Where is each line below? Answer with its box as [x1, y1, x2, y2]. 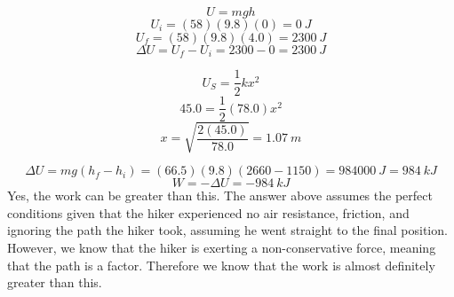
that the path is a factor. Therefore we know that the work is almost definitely [7, 255, 435, 274]
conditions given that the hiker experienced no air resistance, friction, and [7, 203, 410, 222]
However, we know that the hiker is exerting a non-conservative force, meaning [7, 238, 436, 256]
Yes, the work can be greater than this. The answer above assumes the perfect [7, 186, 433, 205]
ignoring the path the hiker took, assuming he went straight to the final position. [7, 221, 448, 239]
